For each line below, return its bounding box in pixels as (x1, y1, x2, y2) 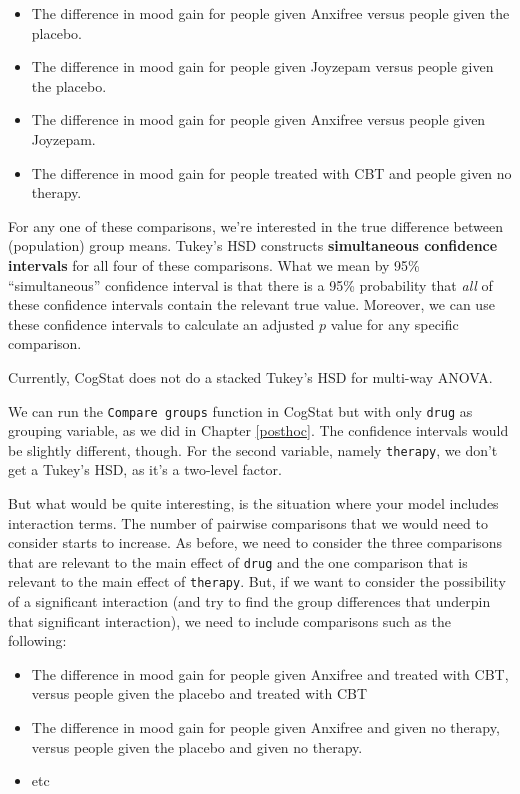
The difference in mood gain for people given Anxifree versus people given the (31, 3, 510, 23)
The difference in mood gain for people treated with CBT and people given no (31, 162, 512, 183)
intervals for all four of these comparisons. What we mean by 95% (8, 254, 420, 275)
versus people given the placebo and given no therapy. (31, 736, 363, 757)
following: (8, 630, 67, 651)
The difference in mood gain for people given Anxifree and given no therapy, (31, 717, 500, 738)
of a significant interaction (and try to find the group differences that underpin (8, 591, 491, 612)
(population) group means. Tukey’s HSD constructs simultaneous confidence (8, 235, 498, 256)
